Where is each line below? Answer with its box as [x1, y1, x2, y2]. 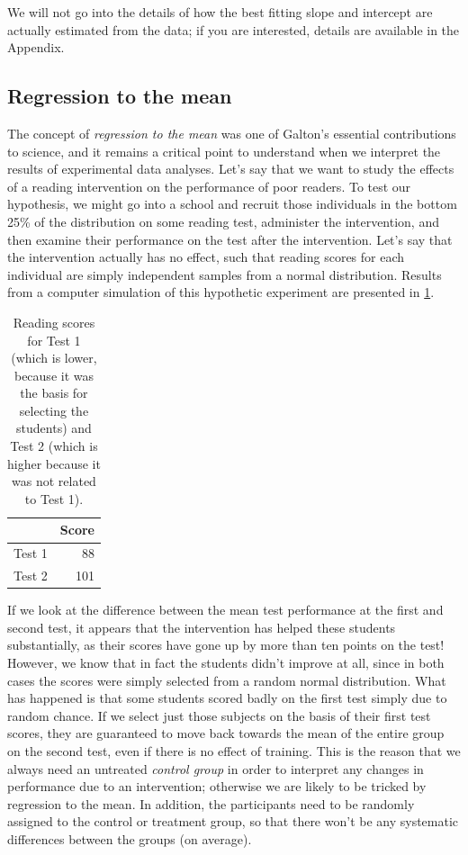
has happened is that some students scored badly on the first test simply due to [7, 688, 447, 707]
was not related [12, 472, 96, 490]
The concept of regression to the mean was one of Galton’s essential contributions [7, 123, 456, 142]
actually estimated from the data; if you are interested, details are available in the [7, 20, 460, 39]
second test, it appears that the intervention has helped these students [7, 617, 396, 636]
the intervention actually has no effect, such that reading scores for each [7, 247, 405, 266]
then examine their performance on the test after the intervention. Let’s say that [7, 229, 453, 248]
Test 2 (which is [10, 436, 98, 455]
